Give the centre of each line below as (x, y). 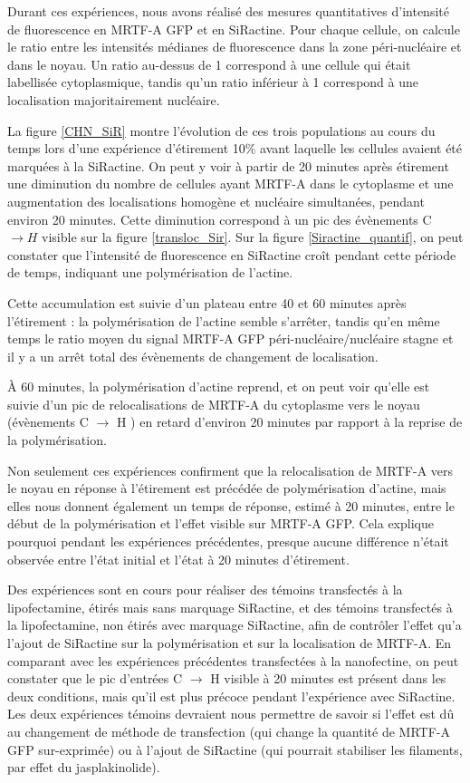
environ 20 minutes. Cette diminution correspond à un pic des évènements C (220, 219)
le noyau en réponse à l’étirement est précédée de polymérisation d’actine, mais (227, 488)
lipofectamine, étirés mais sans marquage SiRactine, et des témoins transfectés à (230, 607)
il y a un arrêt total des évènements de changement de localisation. (193, 356)
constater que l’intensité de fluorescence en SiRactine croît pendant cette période (232, 254)
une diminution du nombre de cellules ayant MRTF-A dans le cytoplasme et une (230, 184)
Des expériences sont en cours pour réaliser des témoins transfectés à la (205, 590)
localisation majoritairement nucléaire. (114, 99)
